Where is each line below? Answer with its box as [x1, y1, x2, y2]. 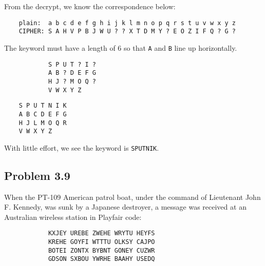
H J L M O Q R [18, 119, 67, 127]
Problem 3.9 [4, 167, 70, 183]
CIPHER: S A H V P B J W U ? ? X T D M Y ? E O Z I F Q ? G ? [18, 28, 236, 35]
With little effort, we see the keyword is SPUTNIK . [4, 142, 159, 153]
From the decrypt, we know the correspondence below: [4, 1, 176, 11]
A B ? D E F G [48, 69, 96, 77]
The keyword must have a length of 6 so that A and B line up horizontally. [4, 42, 237, 53]
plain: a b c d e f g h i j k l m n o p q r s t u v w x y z [18, 19, 236, 27]
